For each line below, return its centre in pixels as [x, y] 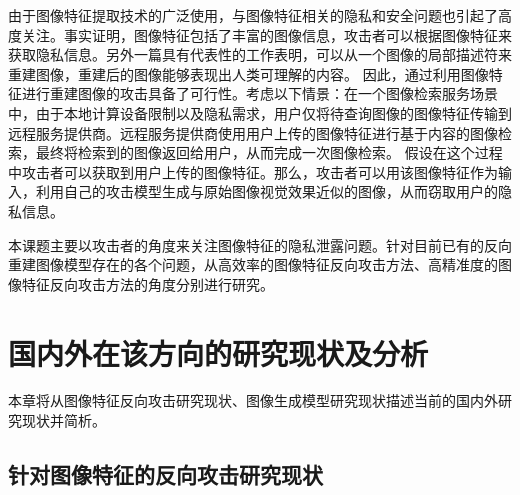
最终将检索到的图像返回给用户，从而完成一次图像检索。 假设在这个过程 [269, 152]
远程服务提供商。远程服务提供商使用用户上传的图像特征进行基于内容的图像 [253, 132]
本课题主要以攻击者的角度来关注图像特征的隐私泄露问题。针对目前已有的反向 [260, 244]
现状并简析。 [63, 420]
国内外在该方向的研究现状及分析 [218, 352]
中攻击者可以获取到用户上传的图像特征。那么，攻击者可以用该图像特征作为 [253, 171]
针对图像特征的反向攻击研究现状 [165, 474]
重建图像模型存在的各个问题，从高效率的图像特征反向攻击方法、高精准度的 [253, 264]
